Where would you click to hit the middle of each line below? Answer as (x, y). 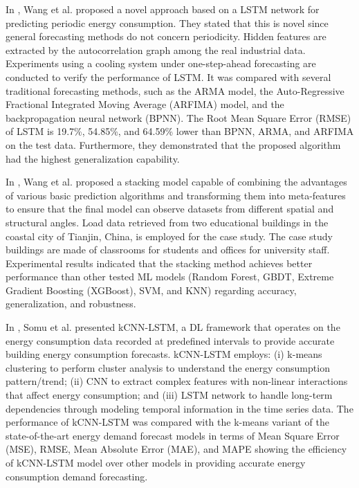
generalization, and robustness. (71, 304)
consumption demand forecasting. (77, 476)
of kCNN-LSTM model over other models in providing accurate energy (156, 462)
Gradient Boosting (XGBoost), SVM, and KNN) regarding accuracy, (151, 290)
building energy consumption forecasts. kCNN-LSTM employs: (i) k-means (164, 354)
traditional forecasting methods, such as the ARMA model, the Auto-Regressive (175, 90)
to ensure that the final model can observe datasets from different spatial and (170, 209)
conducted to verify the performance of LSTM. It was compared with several (168, 76)
